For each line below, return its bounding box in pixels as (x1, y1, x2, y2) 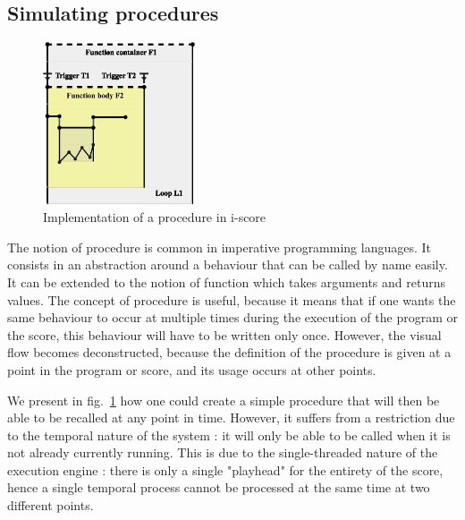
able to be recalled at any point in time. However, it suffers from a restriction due (7, 408, 455, 427)
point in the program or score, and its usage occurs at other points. (7, 360, 376, 379)
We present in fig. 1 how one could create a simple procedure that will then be (7, 390, 440, 409)
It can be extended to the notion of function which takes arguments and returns (7, 272, 445, 291)
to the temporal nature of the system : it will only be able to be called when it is (7, 425, 451, 444)
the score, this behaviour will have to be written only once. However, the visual (7, 325, 442, 344)
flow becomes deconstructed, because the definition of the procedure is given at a (7, 343, 452, 362)
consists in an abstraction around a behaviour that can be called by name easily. (7, 255, 448, 274)
